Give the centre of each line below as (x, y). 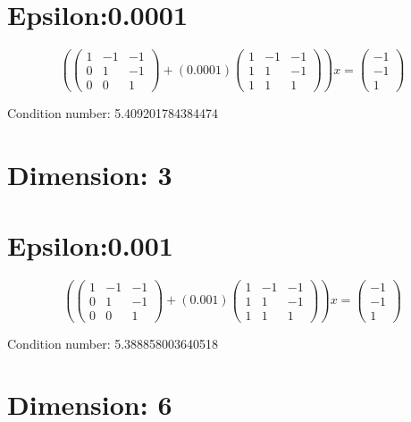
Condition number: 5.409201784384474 (113, 113)
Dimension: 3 (90, 175)
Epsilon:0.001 (90, 245)
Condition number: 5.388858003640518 (113, 343)
